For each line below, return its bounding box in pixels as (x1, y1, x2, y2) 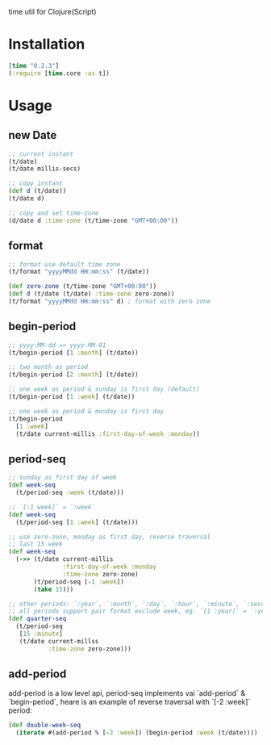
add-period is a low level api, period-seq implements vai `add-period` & (8, 688, 246, 698)
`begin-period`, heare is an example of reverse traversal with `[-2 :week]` (8, 697, 251, 707)
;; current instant (8, 149, 74, 158)
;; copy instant (8, 179, 63, 188)
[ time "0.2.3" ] (8, 61, 60, 69)
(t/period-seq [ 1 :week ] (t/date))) (15, 518, 139, 526)
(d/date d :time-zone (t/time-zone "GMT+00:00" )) (8, 216, 179, 224)
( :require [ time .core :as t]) (8, 69, 110, 77)
